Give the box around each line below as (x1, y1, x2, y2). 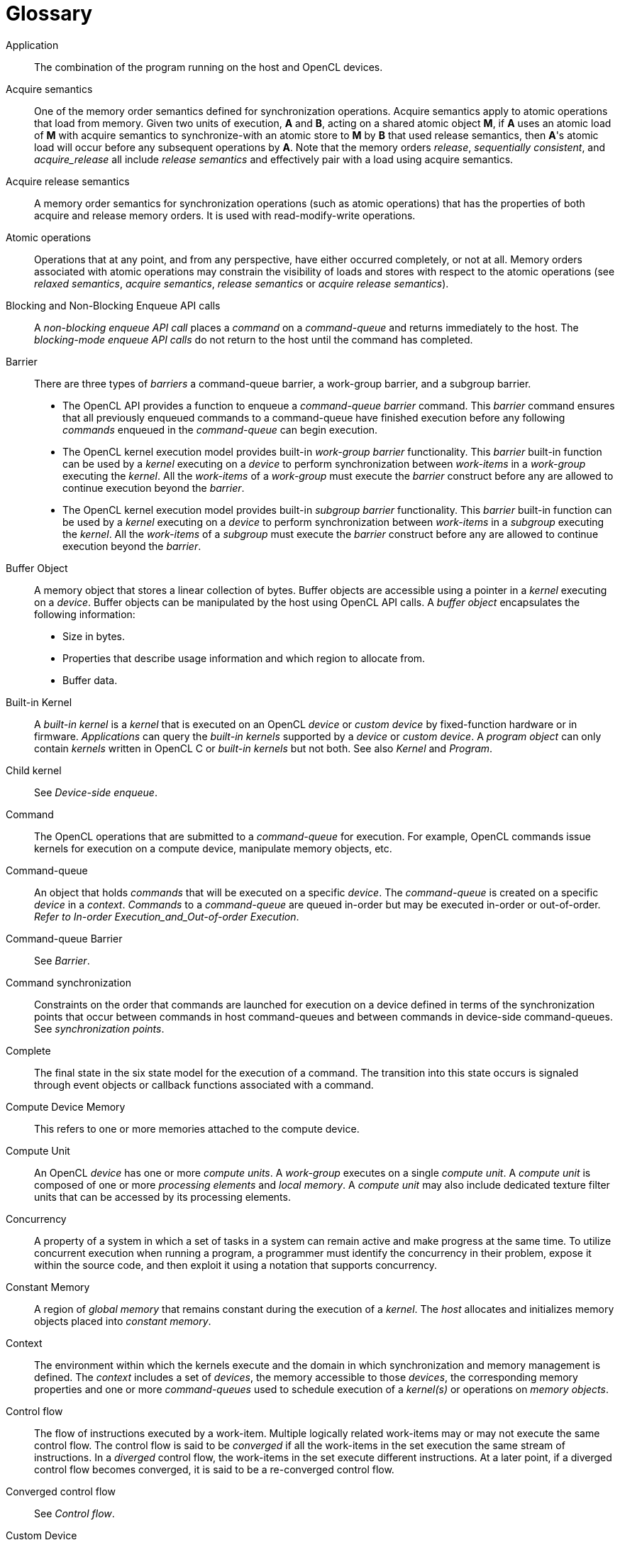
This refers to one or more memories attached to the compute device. (34, 1122, 360, 1135)
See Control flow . (34, 1507, 115, 1519)
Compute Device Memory (6, 1100, 126, 1113)
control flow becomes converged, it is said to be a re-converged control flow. (34, 1463, 394, 1475)
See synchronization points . (34, 1022, 165, 1035)
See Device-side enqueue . (34, 786, 157, 798)
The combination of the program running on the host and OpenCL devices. (34, 60, 383, 73)
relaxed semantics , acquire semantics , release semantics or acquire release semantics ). (34, 277, 449, 290)
